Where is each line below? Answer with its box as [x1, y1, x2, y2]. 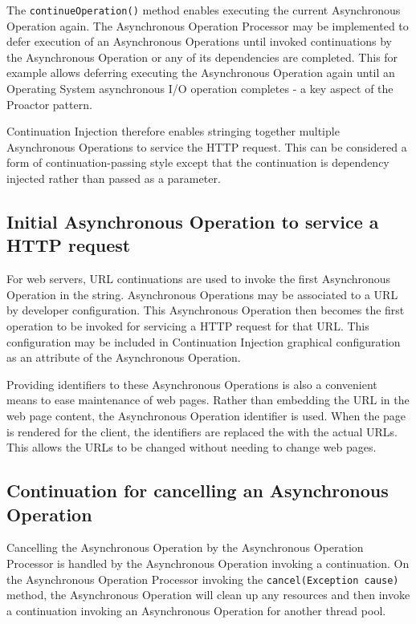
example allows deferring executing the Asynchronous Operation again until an [6, 64, 395, 81]
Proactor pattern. [6, 95, 92, 112]
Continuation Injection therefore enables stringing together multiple [6, 123, 340, 140]
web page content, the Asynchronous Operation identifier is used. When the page [6, 407, 406, 423]
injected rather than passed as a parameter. [6, 170, 221, 186]
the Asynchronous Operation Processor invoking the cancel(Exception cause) [6, 570, 399, 587]
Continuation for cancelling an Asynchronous [6, 478, 389, 503]
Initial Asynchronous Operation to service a [6, 209, 379, 233]
